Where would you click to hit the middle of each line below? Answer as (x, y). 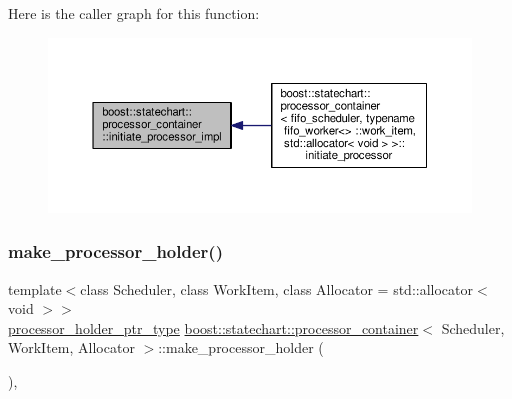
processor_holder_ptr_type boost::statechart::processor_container (213, 327)
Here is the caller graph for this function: (134, 13)
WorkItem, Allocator (71, 347)
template (35, 288)
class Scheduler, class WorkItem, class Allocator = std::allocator (276, 288)
